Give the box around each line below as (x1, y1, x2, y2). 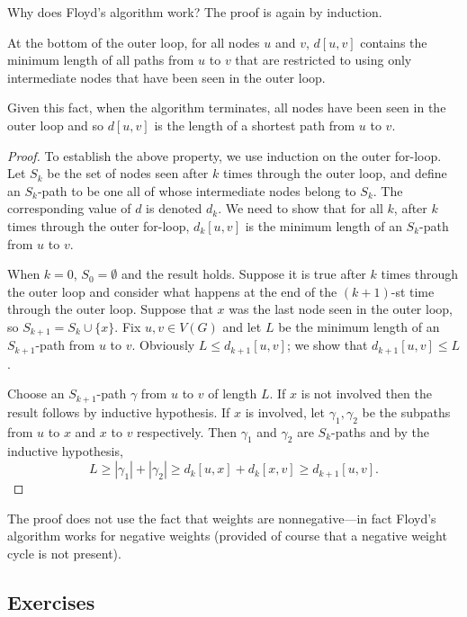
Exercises (7, 587, 95, 615)
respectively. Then (137, 422, 238, 441)
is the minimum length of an (245, 216, 402, 235)
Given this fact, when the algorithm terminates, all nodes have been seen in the (7, 98, 446, 117)
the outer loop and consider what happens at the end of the (7, 282, 337, 300)
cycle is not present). (7, 543, 121, 562)
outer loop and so (7, 115, 104, 134)
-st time (391, 282, 435, 300)
